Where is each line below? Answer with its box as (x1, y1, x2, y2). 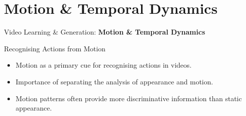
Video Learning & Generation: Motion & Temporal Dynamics (4, 27, 205, 37)
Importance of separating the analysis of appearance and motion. (15, 76, 213, 86)
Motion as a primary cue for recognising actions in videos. (15, 60, 192, 70)
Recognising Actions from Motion (4, 43, 105, 53)
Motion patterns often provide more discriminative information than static (15, 93, 242, 103)
